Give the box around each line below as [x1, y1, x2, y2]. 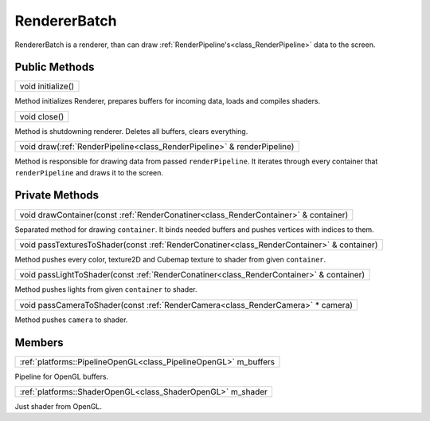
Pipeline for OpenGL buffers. [14, 372, 109, 381]
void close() [19, 111, 64, 122]
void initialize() [19, 81, 75, 92]
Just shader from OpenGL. [14, 402, 103, 411]
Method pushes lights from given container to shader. [14, 285, 198, 294]
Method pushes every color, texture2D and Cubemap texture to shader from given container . [14, 254, 326, 264]
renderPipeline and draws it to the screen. [14, 167, 163, 177]
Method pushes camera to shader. [14, 315, 128, 325]
